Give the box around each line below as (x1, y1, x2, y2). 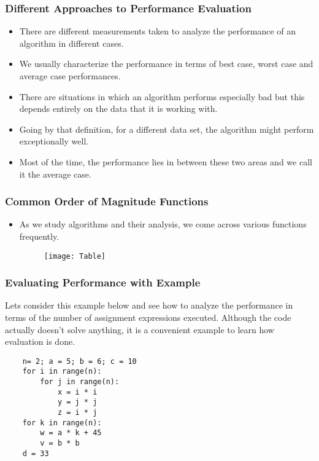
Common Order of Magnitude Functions (5, 194, 209, 209)
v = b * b (40, 439, 80, 448)
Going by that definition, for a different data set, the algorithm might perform (19, 122, 314, 135)
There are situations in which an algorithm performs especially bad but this (19, 90, 305, 103)
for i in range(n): (22, 367, 102, 376)
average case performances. (19, 69, 121, 82)
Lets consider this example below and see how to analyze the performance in (5, 299, 293, 312)
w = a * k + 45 (40, 428, 102, 438)
